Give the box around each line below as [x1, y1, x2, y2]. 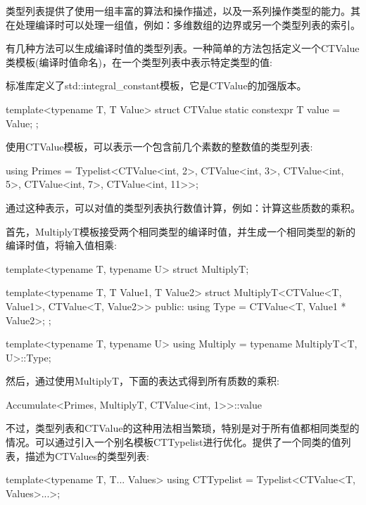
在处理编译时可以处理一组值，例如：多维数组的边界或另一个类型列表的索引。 [6, 17, 360, 32]
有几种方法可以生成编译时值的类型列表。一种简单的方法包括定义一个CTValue [6, 41, 360, 56]
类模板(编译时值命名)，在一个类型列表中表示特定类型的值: [6, 54, 272, 69]
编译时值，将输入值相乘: [6, 238, 117, 252]
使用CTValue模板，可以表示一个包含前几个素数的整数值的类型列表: [6, 139, 313, 154]
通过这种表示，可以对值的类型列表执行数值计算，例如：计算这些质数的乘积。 [6, 200, 360, 215]
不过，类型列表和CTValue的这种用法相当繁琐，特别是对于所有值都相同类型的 [6, 421, 360, 435]
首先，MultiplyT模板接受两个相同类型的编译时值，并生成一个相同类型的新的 [6, 224, 356, 238]
